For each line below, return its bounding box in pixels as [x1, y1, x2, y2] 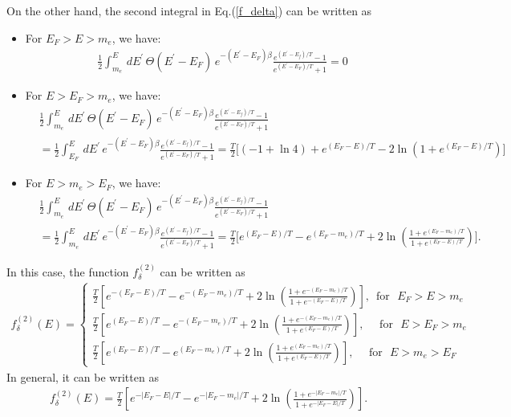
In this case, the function [6, 263, 129, 280]
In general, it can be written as [6, 368, 159, 385]
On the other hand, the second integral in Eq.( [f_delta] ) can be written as [6, 2, 372, 18]
